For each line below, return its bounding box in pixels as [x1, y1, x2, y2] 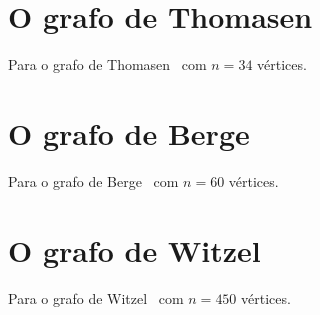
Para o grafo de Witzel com [8, 287, 184, 308]
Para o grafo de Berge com [8, 170, 179, 191]
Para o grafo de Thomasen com [8, 54, 207, 75]
